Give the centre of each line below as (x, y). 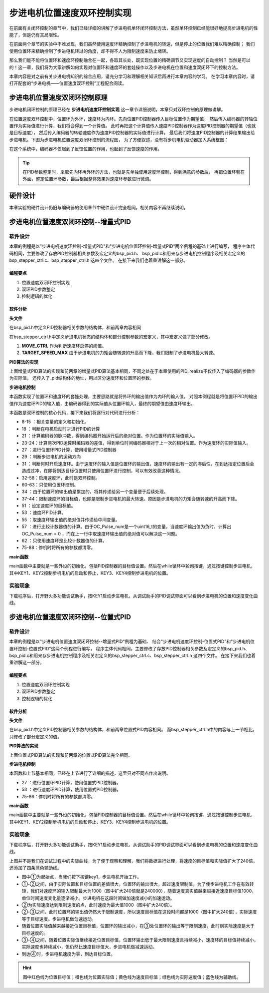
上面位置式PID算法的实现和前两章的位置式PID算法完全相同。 (71, 755)
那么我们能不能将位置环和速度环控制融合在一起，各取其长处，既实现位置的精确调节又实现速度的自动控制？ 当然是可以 (130, 60)
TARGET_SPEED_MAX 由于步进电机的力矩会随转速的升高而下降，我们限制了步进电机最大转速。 (120, 353)
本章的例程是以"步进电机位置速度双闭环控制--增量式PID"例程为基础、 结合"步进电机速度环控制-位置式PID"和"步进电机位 (132, 641)
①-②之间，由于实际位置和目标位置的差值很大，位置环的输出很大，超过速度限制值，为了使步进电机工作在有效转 (138, 884)
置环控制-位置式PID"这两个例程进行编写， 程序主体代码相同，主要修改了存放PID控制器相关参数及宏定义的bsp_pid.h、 (129, 648)
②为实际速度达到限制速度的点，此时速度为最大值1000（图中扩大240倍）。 (98, 905)
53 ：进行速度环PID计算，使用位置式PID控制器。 (71, 790)
